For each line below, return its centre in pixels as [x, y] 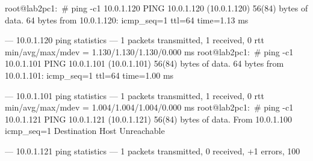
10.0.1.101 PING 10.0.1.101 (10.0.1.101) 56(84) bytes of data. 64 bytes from [144, 63]
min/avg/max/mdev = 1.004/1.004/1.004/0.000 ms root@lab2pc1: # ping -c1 [149, 107]
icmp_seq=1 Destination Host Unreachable [85, 131]
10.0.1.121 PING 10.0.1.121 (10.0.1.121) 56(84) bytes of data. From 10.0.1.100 [149, 119]
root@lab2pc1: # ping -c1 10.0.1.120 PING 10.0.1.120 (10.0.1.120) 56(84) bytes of [156, 8]
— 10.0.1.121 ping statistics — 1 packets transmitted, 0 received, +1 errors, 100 [153, 150]
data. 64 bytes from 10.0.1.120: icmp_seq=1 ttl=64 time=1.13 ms [127, 20]
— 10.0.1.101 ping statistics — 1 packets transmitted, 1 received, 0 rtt [135, 95]
